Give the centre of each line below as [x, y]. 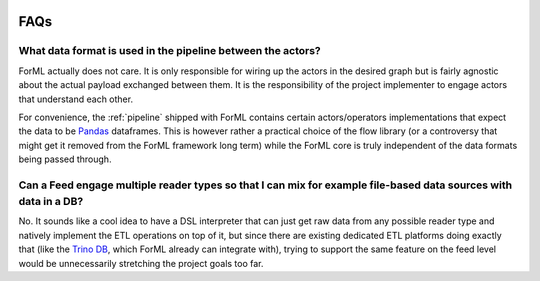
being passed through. [65, 159]
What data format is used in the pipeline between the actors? [170, 51]
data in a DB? [51, 202]
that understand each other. [76, 99]
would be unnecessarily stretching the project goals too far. [141, 263]
